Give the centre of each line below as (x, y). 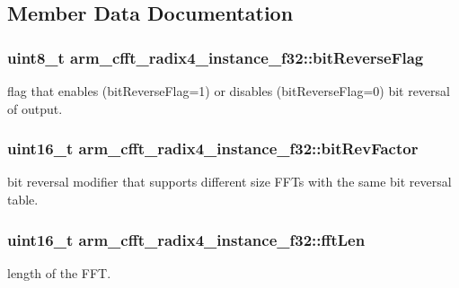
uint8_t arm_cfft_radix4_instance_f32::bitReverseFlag (216, 57)
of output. (35, 108)
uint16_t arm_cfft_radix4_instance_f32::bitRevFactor (213, 148)
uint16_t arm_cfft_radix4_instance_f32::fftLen (186, 239)
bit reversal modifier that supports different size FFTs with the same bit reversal (229, 182)
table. (23, 199)
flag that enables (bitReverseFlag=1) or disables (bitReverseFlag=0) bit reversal (229, 91)
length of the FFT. (59, 272)
